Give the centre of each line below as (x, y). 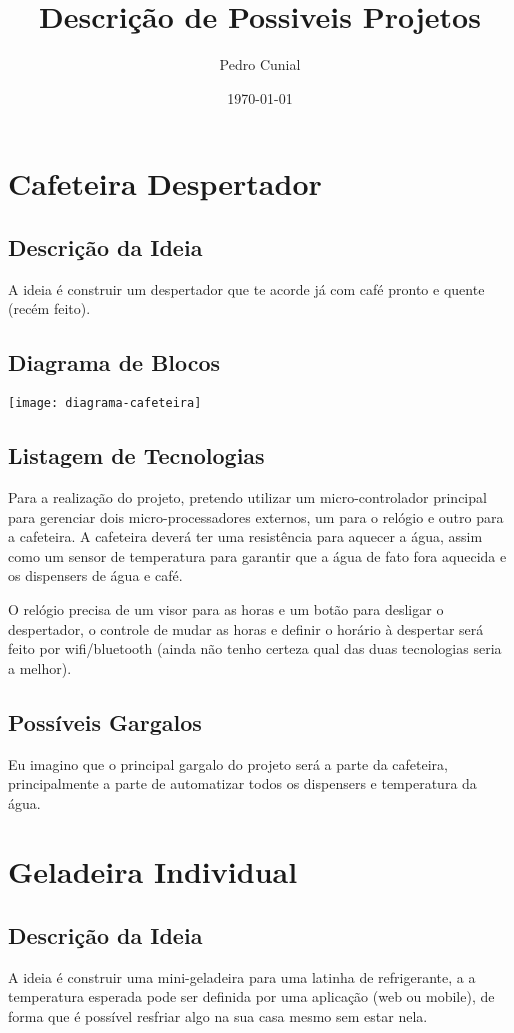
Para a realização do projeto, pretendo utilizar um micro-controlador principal (247, 496)
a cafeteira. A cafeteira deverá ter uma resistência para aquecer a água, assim (245, 536)
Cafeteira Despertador (165, 183)
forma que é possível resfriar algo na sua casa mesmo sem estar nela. (218, 1016)
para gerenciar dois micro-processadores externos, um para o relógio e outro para (256, 516)
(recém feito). (49, 308)
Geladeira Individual (153, 871)
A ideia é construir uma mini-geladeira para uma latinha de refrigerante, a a (242, 976)
